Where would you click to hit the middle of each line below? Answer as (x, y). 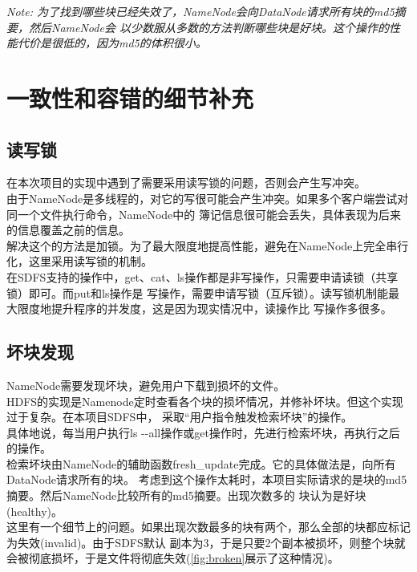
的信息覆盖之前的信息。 (68, 230)
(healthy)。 (35, 511)
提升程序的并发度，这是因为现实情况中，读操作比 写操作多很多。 (221, 308)
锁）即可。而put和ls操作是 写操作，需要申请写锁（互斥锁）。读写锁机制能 (198, 292)
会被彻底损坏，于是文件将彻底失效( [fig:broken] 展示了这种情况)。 (173, 558)
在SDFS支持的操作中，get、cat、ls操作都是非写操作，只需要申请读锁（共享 (202, 276)
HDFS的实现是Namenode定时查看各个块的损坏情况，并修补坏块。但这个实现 (205, 401)
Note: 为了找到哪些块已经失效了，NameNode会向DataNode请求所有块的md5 (200, 11)
